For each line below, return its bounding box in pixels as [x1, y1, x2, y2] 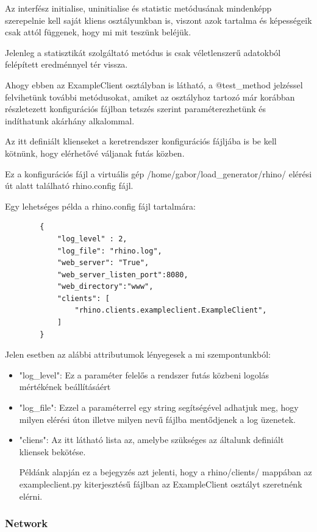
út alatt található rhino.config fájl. [5, 179, 134, 192]
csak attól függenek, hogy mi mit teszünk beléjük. [5, 26, 191, 38]
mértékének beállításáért [19, 380, 111, 393]
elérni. [19, 489, 43, 502]
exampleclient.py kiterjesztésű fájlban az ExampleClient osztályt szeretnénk [19, 478, 302, 490]
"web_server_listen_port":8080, [57, 270, 188, 279]
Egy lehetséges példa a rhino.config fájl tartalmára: [5, 199, 196, 212]
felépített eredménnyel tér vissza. [5, 58, 128, 71]
